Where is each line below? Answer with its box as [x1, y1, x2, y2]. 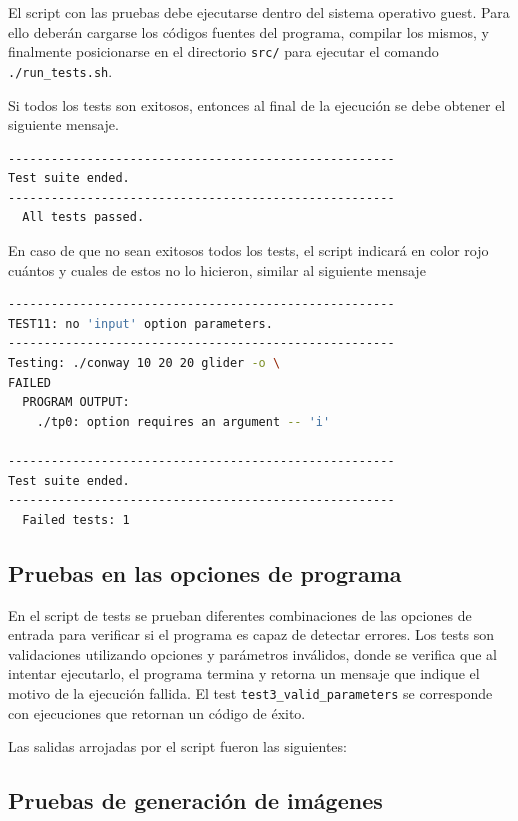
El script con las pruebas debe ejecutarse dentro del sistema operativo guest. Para [8, 2, 510, 22]
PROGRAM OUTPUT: [22, 395, 130, 410]
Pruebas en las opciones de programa [8, 557, 402, 588]
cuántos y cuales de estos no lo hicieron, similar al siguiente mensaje [8, 259, 426, 280]
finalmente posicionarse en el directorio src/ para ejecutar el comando [8, 41, 439, 62]
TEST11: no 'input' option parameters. [8, 316, 273, 331]
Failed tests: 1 [22, 512, 130, 527]
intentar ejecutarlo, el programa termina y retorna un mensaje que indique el [8, 663, 480, 684]
